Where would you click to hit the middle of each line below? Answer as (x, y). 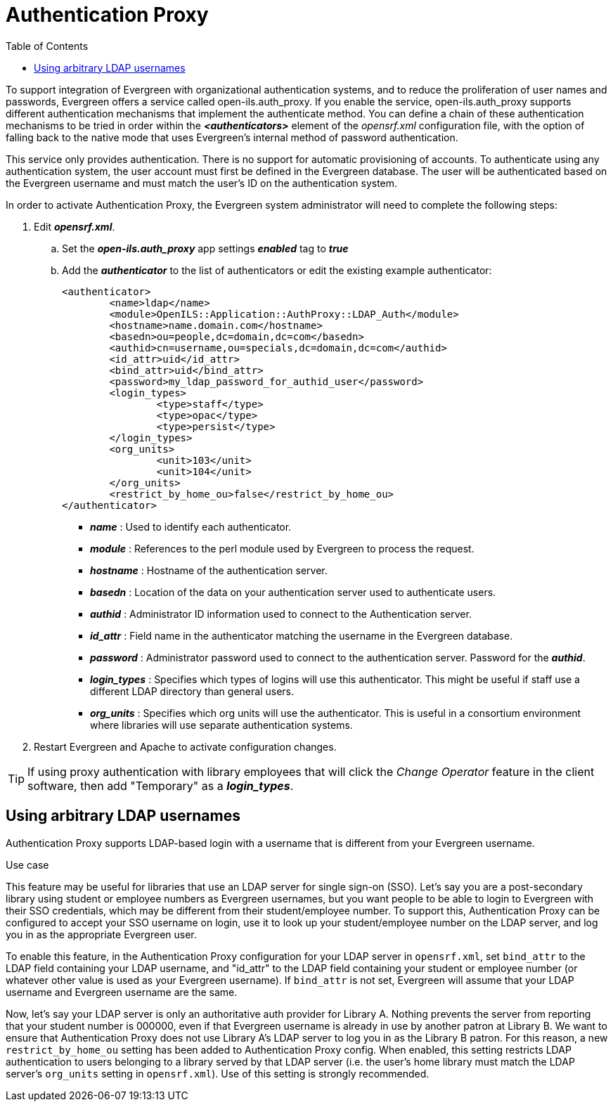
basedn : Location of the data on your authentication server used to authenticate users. (293, 592)
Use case (27, 865)
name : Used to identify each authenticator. (191, 526)
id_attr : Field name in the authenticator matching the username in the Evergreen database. (302, 635)
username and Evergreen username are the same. (122, 992)
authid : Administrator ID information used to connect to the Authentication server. (281, 614)
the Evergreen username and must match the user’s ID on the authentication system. (202, 183)
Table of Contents (47, 46)
